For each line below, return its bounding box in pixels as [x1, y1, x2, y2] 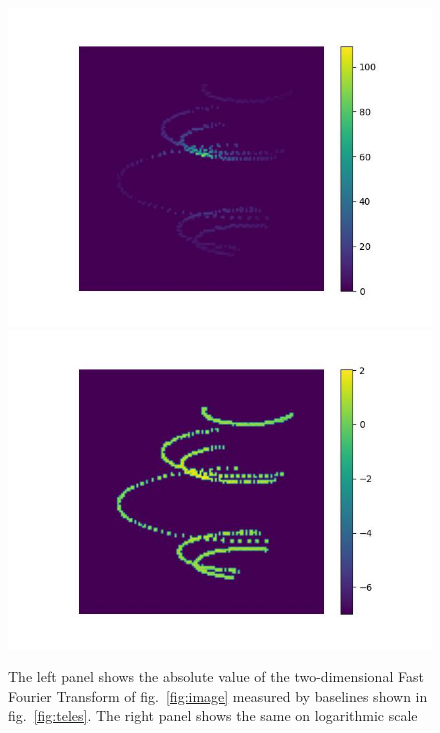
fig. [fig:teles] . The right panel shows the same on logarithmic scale [8, 705, 418, 726]
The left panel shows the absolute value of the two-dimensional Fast [8, 666, 424, 687]
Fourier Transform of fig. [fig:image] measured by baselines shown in [8, 685, 428, 706]
